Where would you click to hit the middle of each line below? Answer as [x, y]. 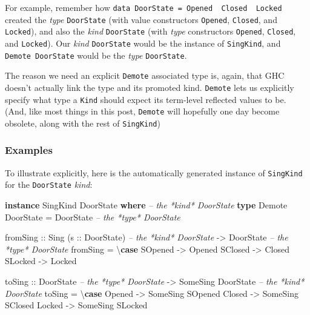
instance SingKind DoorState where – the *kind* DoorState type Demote [146, 205]
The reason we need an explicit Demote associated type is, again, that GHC [145, 75]
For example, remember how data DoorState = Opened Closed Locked [143, 7]
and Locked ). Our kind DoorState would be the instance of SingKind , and [143, 43]
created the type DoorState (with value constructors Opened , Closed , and [141, 19]
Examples [29, 150]
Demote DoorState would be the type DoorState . [96, 55]
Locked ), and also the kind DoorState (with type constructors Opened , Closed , [150, 31]
